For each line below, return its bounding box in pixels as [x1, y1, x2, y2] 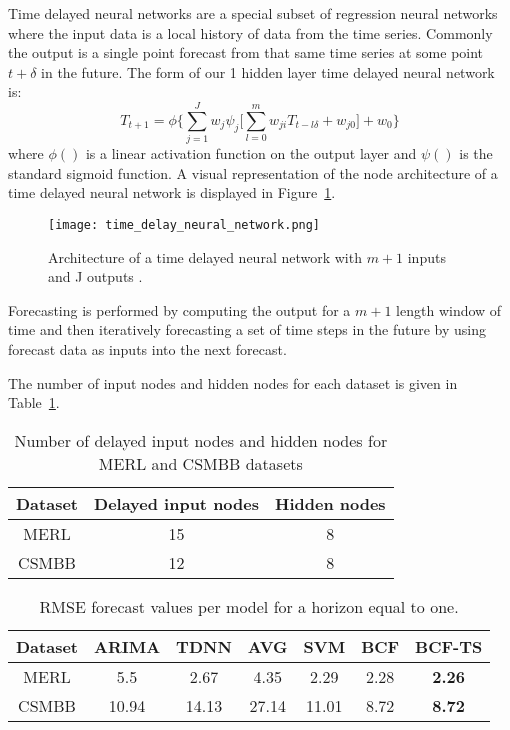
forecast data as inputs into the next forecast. [8, 338, 287, 359]
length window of [396, 299, 502, 320]
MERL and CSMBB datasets [98, 451, 303, 475]
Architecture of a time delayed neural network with [48, 246, 362, 267]
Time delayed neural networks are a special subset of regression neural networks [8, 3, 498, 23]
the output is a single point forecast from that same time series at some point [8, 42, 484, 63]
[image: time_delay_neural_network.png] [48, 217, 321, 232]
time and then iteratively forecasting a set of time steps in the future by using [8, 319, 487, 340]
